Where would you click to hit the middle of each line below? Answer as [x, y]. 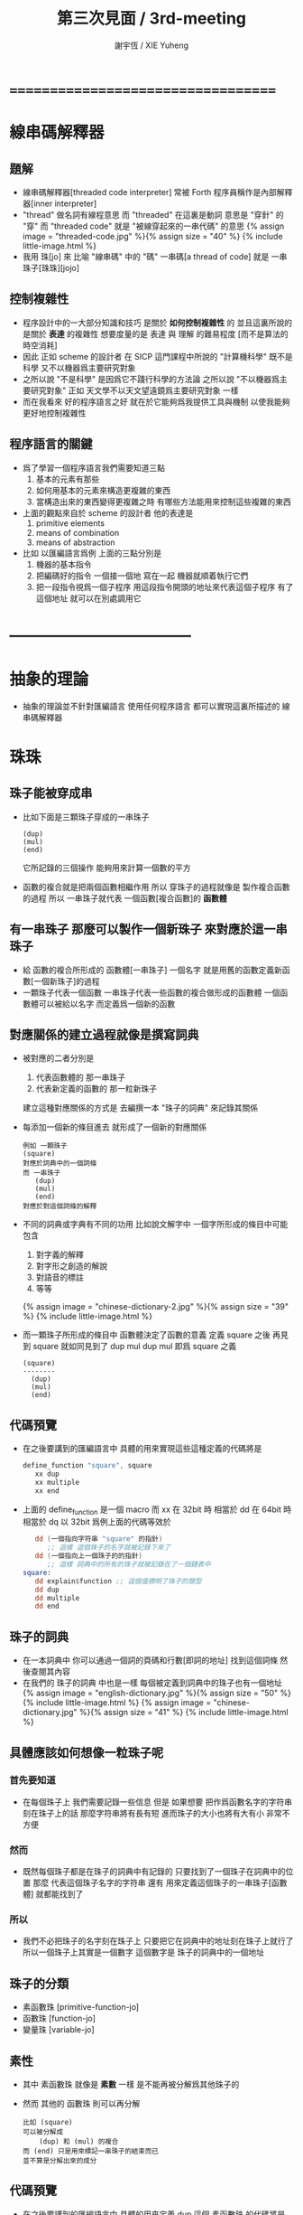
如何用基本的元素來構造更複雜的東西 [103, 490]
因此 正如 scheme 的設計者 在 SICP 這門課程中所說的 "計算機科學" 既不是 [157, 356]
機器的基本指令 [64, 564]
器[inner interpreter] [60, 203]
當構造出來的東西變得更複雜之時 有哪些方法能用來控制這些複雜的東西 [163, 502]
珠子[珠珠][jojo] [50, 267]
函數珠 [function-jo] [59, 2018]
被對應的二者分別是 [58, 1058]
